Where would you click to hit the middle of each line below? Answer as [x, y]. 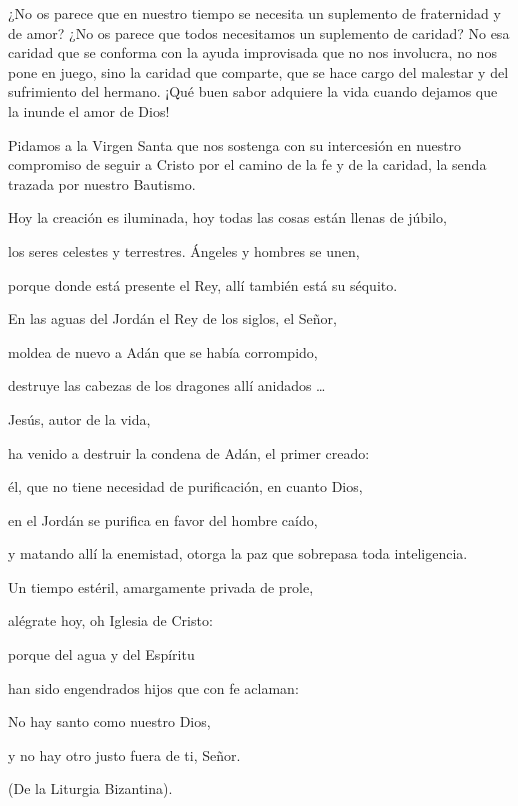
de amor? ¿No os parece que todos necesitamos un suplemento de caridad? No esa [259, 32]
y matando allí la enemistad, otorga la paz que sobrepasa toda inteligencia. [238, 553]
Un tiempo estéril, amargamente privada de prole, [161, 586]
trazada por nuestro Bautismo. [102, 183]
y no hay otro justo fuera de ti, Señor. [124, 754]
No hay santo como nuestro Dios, [109, 721]
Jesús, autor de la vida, [79, 418]
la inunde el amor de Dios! [89, 110]
